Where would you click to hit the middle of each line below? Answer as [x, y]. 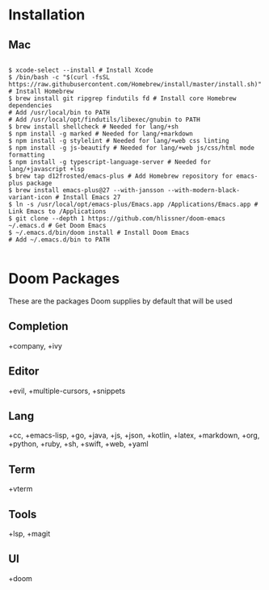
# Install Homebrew [41, 91]
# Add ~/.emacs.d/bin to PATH [59, 240]
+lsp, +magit [29, 534]
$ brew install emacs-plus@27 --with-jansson [86, 190]
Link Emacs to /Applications [57, 211]
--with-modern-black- [204, 190]
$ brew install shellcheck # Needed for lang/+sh [94, 127]
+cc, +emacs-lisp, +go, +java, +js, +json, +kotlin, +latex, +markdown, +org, [134, 435]
